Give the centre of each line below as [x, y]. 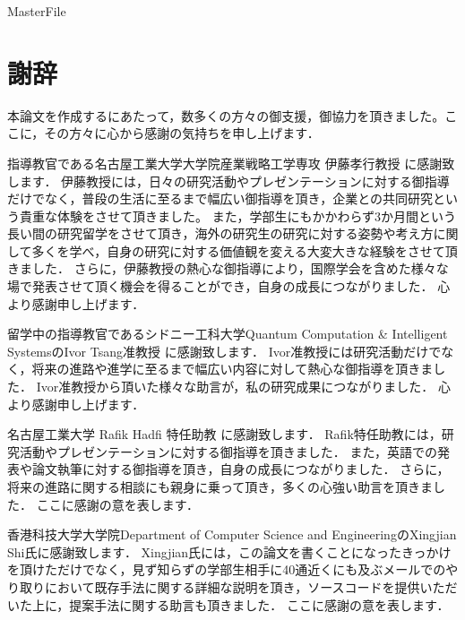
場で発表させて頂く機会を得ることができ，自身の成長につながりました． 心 [229, 286]
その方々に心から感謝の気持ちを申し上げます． [182, 133]
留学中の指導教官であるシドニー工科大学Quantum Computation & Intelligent [228, 334]
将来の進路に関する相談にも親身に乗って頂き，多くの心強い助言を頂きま [220, 487]
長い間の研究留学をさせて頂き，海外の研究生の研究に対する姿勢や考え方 [220, 233]
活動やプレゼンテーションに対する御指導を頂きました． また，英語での [228, 451]
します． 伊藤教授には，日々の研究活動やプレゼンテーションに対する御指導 [228, 181]
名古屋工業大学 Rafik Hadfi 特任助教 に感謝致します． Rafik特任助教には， [224, 434]
